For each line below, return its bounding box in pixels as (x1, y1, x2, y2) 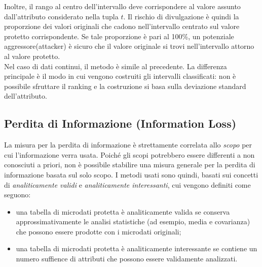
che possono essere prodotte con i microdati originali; (16, 226, 181, 236)
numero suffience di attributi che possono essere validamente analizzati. (16, 253, 238, 264)
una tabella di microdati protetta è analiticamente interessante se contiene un (16, 243, 257, 254)
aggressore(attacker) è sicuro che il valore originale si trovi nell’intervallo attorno (4, 41, 254, 51)
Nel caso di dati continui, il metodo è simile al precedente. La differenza (4, 61, 227, 71)
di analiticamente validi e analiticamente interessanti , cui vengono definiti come (4, 179, 251, 190)
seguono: (4, 189, 31, 200)
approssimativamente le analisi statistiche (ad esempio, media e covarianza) (16, 216, 250, 227)
